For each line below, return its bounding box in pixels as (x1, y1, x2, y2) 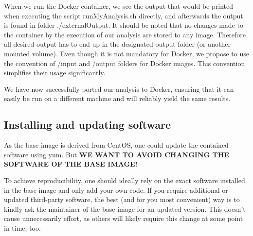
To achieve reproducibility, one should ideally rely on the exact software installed (4, 175, 245, 185)
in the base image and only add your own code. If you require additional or (4, 185, 228, 195)
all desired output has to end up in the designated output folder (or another (4, 39, 231, 49)
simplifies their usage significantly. (4, 67, 106, 78)
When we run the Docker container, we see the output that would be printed (4, 1, 233, 11)
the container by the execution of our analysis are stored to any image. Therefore (4, 29, 246, 39)
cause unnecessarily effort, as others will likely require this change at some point (4, 213, 243, 223)
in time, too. (4, 222, 41, 233)
